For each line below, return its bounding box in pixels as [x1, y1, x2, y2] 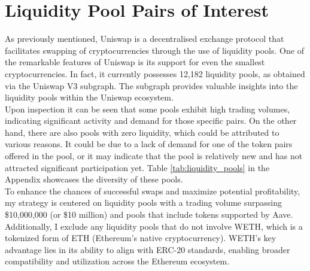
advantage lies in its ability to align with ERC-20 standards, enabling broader [5, 243, 290, 255]
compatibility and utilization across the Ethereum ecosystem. [5, 255, 230, 267]
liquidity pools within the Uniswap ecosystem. [5, 91, 174, 103]
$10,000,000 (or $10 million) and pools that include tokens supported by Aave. [5, 208, 293, 221]
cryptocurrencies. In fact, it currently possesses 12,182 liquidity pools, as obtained [5, 67, 305, 80]
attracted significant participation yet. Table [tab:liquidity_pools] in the [5, 161, 270, 173]
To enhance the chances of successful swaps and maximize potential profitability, [5, 184, 300, 197]
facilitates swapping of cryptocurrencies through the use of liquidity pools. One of [5, 44, 304, 56]
